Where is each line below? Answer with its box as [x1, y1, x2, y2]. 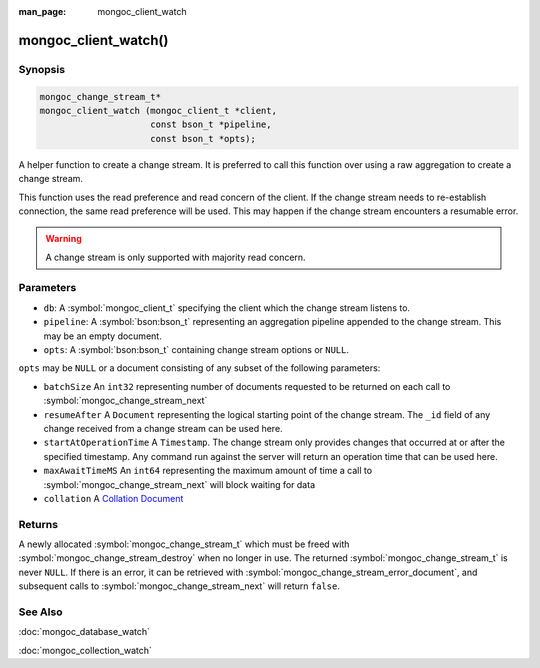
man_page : [18, 6, 67, 17]
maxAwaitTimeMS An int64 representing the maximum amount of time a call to [43, 465, 373, 477]
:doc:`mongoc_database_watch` [18, 626, 150, 638]
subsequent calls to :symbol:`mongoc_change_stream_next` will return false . [18, 580, 340, 592]
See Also [18, 605, 63, 619]
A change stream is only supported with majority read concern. [45, 251, 306, 263]
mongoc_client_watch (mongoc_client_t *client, [39, 105, 277, 116]
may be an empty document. [43, 330, 162, 342]
